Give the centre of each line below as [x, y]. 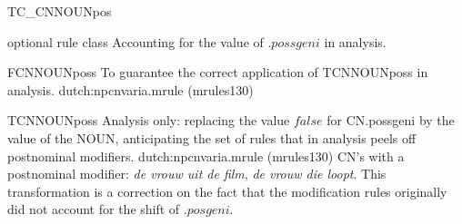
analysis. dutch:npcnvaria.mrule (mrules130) [131, 89]
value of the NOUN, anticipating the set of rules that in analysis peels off [212, 137]
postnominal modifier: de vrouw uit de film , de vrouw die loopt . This [197, 174]
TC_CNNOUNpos [60, 11]
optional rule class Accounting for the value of [136, 41]
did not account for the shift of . [97, 209]
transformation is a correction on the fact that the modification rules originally [227, 191]
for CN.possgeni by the [391, 120]
